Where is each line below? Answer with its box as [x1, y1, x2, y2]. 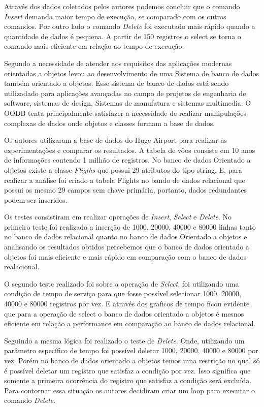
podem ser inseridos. [4, 194, 68, 205]
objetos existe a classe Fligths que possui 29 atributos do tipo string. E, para [4, 164, 242, 175]
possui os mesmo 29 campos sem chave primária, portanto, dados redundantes [4, 184, 247, 195]
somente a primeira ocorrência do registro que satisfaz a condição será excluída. [4, 375, 252, 386]
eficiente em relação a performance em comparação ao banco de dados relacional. [4, 318, 256, 329]
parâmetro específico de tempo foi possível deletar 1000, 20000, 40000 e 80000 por [4, 345, 258, 356]
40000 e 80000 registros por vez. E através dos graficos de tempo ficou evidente [4, 298, 250, 309]
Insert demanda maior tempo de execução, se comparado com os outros [4, 11, 226, 21]
